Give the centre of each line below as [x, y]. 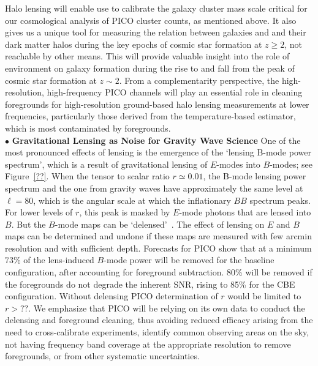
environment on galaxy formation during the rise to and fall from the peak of [150, 68]
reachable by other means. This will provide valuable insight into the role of [147, 56]
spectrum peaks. [280, 200]
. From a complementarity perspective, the [199, 80]
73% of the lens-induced [50, 260]
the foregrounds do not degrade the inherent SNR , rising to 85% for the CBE [150, 284]
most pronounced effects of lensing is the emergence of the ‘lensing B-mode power [158, 152]
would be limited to [264, 296]
